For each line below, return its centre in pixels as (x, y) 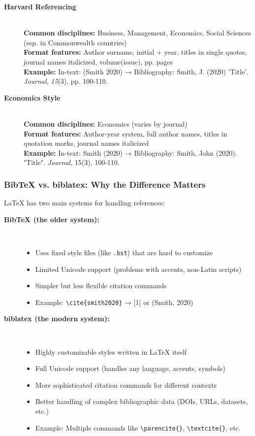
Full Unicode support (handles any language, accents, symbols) (130, 368)
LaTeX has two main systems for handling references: (84, 203)
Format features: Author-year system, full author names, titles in (126, 133)
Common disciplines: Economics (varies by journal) (106, 123)
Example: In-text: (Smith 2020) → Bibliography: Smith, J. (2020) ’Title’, (136, 71)
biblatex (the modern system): (57, 319)
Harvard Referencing (40, 6)
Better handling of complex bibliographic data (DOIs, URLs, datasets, (142, 401)
